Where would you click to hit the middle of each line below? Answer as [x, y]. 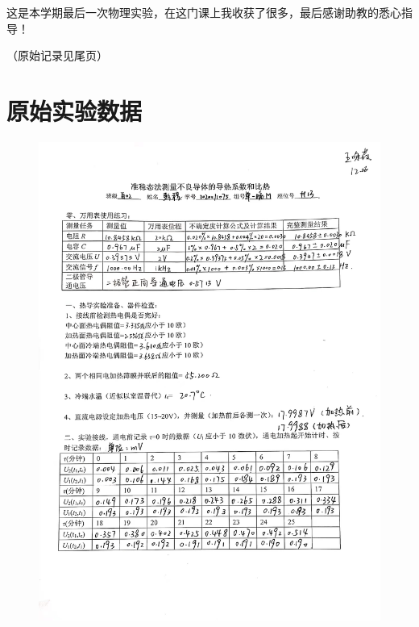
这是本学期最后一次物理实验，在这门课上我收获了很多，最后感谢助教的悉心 [204, 12]
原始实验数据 [75, 110]
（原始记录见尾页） [57, 55]
